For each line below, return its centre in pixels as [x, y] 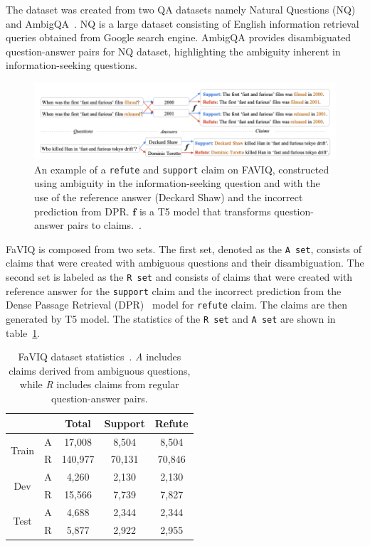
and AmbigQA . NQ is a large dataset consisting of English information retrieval [183, 23]
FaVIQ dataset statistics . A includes [100, 357]
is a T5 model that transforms [205, 211]
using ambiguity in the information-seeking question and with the [177, 183]
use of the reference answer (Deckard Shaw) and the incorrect [169, 197]
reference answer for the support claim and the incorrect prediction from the [174, 290]
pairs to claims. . [104, 225]
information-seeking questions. [72, 65]
